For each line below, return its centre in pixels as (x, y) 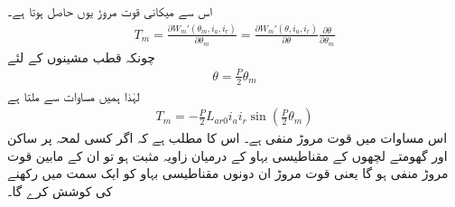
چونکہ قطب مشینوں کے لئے (82, 56)
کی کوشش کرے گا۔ (60, 191)
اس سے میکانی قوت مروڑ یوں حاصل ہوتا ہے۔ (110, 11)
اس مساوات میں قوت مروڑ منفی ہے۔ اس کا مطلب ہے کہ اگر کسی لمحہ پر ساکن (227, 138)
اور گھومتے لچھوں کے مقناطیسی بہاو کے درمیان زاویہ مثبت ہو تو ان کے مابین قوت (227, 155)
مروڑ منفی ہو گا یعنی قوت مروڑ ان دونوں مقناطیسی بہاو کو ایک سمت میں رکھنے (228, 173)
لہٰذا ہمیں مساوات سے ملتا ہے (74, 95)
